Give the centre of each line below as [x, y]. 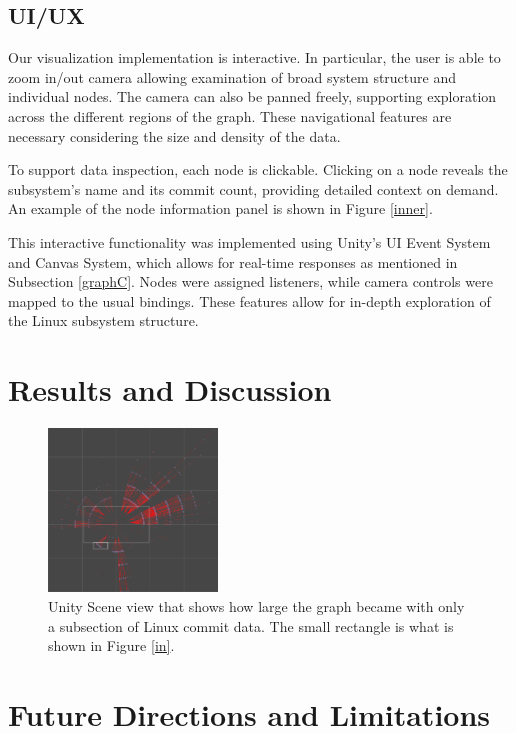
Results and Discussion [170, 389]
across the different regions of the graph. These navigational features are [230, 115]
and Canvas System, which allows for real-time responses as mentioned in [233, 261]
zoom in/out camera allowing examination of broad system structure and [232, 76]
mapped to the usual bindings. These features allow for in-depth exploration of [249, 300]
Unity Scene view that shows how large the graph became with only [256, 606]
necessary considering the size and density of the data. [174, 135]
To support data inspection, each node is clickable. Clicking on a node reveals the [258, 169]
